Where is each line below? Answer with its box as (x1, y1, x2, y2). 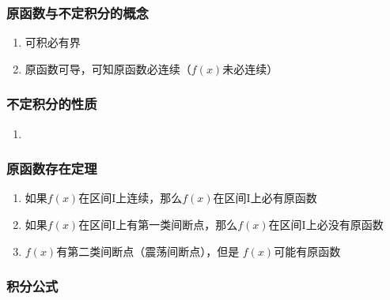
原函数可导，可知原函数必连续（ (25, 60, 191, 77)
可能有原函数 (274, 242, 341, 259)
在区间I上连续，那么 (78, 189, 183, 206)
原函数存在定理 (6, 159, 97, 178)
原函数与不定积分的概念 (6, 2, 149, 22)
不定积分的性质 (6, 94, 97, 114)
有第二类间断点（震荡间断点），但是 (56, 242, 240, 259)
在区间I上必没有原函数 (268, 216, 384, 233)
